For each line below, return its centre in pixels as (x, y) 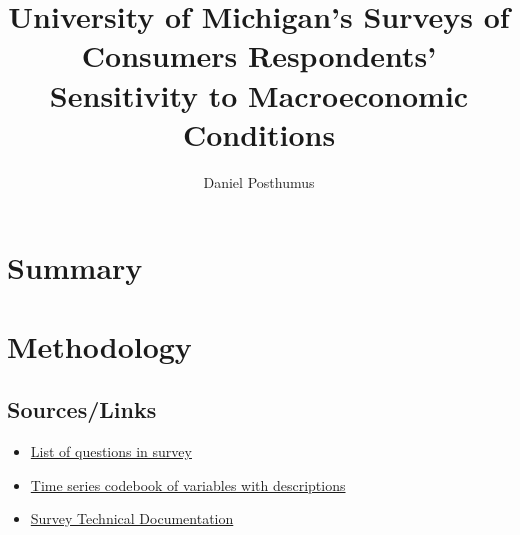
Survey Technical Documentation (132, 518)
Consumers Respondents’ (259, 55)
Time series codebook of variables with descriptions (188, 484)
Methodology (99, 345)
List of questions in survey (111, 451)
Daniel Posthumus (259, 181)
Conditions (259, 133)
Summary (75, 267)
